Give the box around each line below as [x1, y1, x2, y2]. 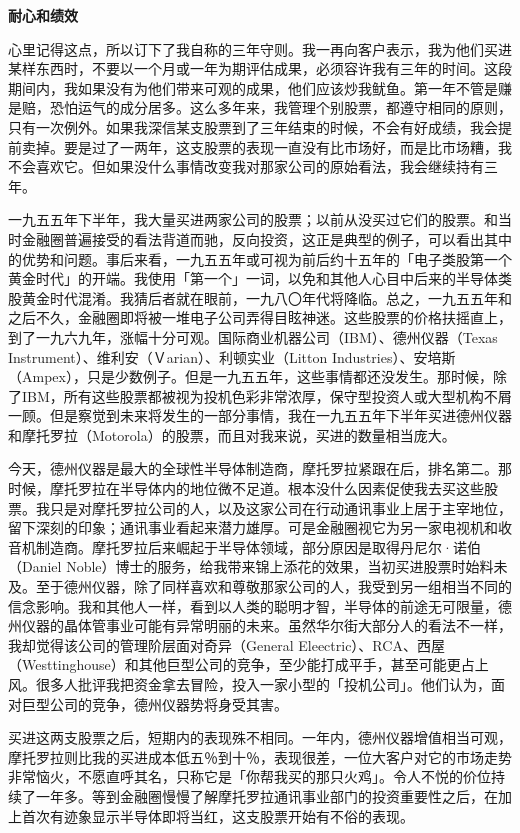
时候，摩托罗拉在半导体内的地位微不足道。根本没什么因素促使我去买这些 [8, 478, 484, 499]
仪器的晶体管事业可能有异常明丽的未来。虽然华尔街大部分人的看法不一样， [21, 615, 512, 636]
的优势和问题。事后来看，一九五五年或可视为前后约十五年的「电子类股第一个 [8, 248, 512, 269]
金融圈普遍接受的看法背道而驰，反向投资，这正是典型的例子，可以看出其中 [21, 228, 512, 249]
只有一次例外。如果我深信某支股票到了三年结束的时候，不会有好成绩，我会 [8, 116, 498, 137]
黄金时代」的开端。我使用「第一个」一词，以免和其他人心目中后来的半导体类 [8, 268, 512, 289]
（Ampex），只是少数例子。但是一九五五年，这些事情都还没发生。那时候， [8, 366, 493, 387]
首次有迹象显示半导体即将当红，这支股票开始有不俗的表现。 [21, 805, 414, 826]
